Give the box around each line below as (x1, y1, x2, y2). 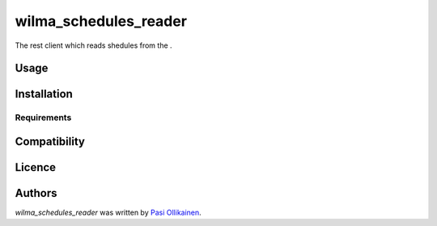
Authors (15, 186, 57, 200)
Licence (15, 160, 57, 174)
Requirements (15, 112, 72, 123)
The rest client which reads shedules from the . (15, 41, 173, 50)
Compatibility (15, 134, 85, 148)
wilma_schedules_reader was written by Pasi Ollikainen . (15, 207, 202, 218)
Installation (15, 87, 73, 101)
